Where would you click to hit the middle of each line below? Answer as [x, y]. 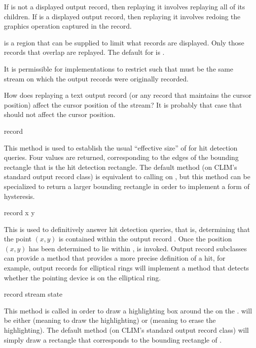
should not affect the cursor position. [60, 114]
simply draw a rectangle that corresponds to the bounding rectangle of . [113, 339]
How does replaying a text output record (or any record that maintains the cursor [128, 95]
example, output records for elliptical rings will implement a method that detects [127, 268]
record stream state [33, 294]
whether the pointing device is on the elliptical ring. [82, 277]
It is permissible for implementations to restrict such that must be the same [119, 68]
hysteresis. [19, 196]
